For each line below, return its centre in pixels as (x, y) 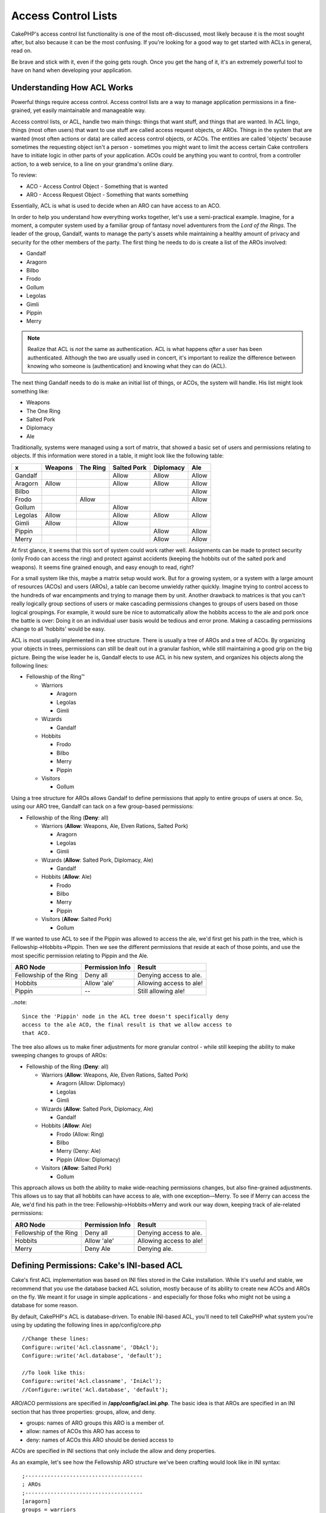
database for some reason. (45, 1305)
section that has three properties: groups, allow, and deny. (84, 1412)
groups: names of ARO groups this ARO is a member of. (95, 1423)
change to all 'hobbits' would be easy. (58, 629)
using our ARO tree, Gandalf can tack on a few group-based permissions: (103, 806)
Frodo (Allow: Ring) (80, 1134)
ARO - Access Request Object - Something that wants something (107, 194)
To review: (24, 175)
